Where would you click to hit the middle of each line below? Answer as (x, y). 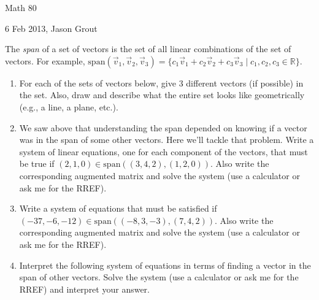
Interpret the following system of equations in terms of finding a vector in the (165, 265)
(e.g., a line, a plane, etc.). (69, 106)
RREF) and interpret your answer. (84, 289)
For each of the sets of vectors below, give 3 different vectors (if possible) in (161, 83)
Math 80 (21, 7)
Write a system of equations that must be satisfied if (118, 208)
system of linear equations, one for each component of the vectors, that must (163, 151)
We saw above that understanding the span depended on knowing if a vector (163, 127)
